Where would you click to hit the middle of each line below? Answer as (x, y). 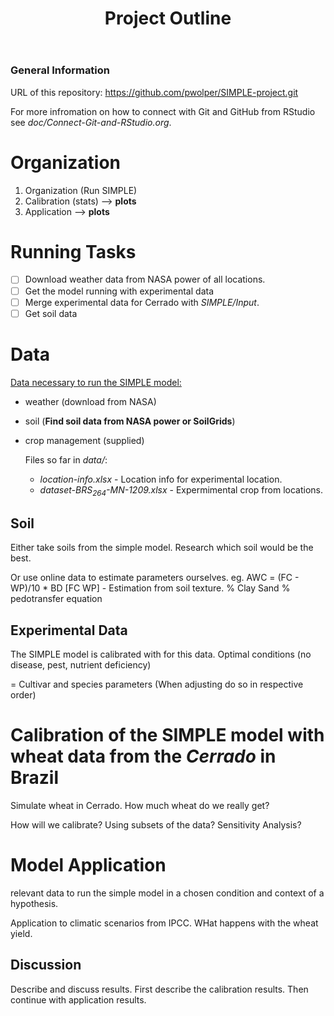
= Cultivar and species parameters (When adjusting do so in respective (157, 684)
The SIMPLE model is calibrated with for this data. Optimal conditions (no (161, 654)
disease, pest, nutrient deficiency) (81, 665)
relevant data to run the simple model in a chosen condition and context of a (167, 893)
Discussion (46, 965)
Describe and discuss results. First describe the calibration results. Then (159, 989)
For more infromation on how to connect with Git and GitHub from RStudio (163, 111)
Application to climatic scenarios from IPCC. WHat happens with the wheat (164, 923)
